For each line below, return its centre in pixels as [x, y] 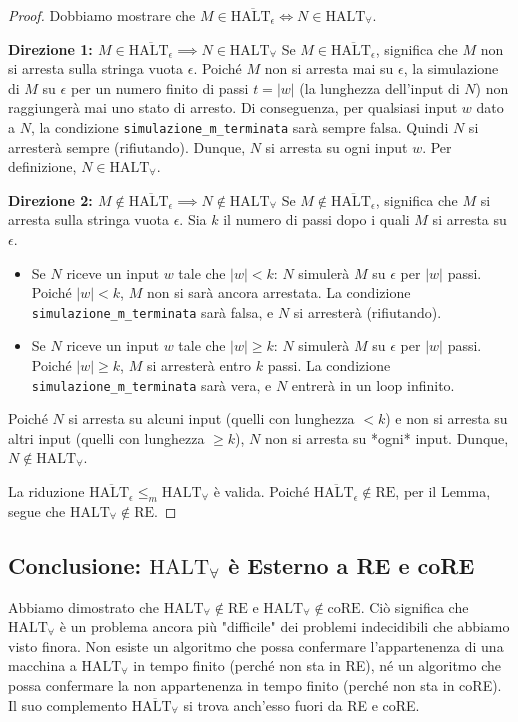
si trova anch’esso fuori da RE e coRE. [301, 704]
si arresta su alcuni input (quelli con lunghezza [211, 418]
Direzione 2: [50, 199]
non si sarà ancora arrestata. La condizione [278, 292]
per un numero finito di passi [159, 87]
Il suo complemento [68, 704]
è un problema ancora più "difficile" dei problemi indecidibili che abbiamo [284, 626]
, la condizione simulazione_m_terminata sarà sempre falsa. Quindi [239, 126]
